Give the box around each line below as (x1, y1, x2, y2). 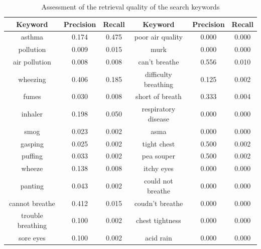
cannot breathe (9, 197, 55, 208)
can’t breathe (138, 56, 179, 67)
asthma (21, 31, 44, 42)
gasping (20, 138, 44, 148)
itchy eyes (144, 163, 174, 173)
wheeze (21, 163, 43, 173)
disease (148, 113, 169, 123)
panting (20, 180, 44, 190)
